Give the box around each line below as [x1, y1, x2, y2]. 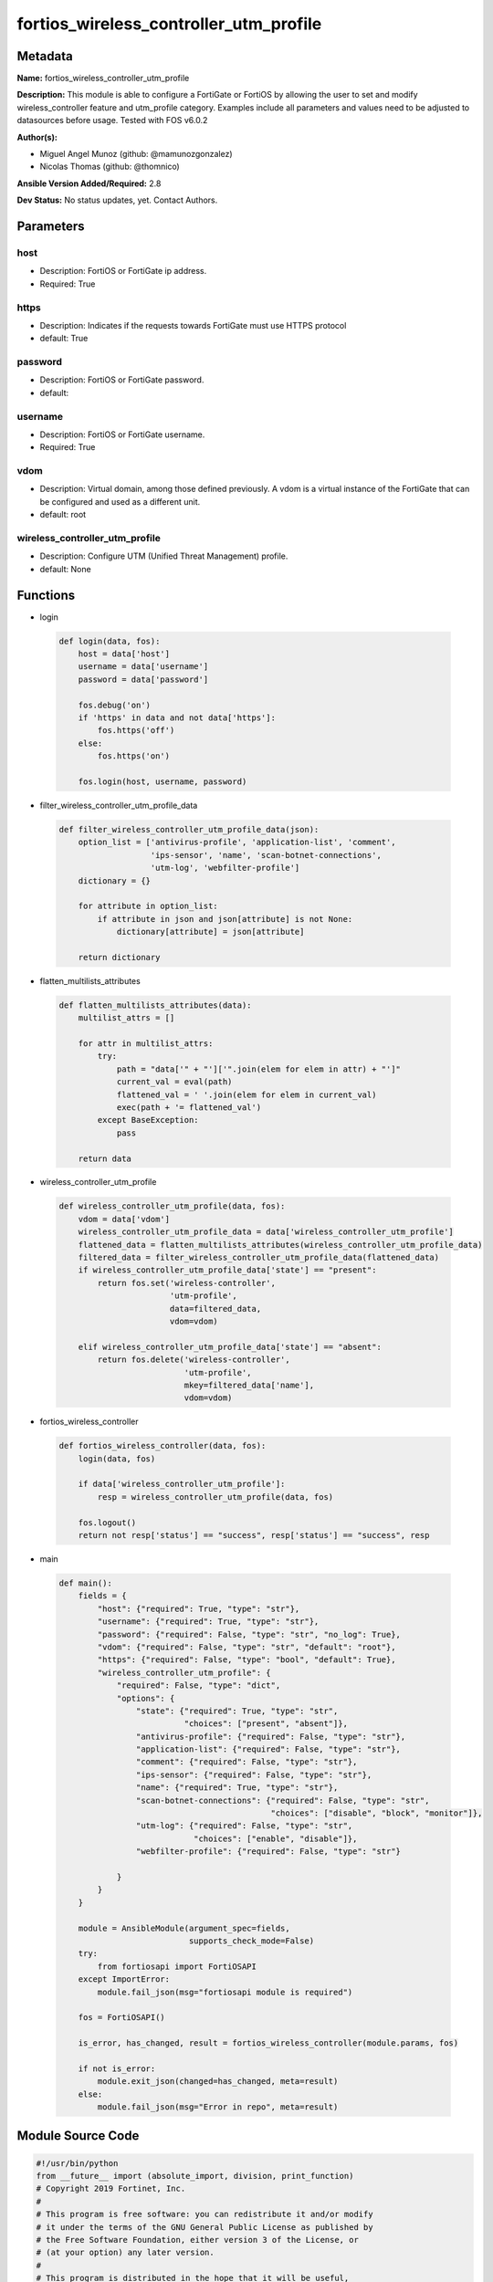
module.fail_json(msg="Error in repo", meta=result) [97, 2102, 339, 2112]
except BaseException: [97, 1115, 200, 1125]
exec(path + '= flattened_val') [116, 1102, 262, 1113]
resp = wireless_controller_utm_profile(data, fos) [97, 1492, 334, 1502]
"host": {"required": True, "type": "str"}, [97, 1603, 300, 1614]
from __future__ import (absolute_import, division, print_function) [36, 2171, 354, 2181]
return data [78, 1153, 132, 1164]
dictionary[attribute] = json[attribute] [116, 926, 305, 937]
